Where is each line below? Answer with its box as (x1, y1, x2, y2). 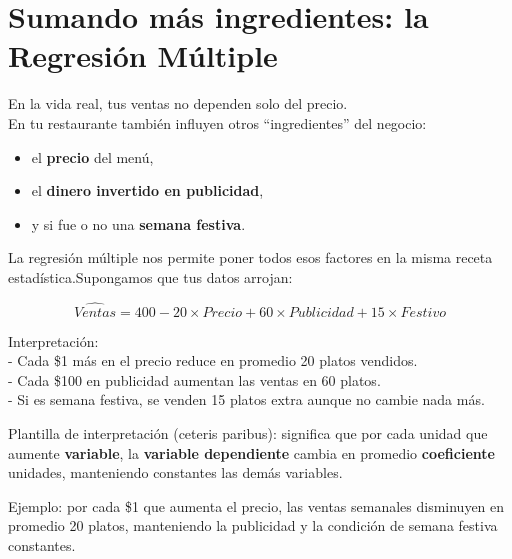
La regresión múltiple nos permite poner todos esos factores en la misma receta (8, 247, 493, 268)
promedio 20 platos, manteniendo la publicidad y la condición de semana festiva (8, 515, 498, 536)
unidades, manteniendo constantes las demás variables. (8, 462, 343, 483)
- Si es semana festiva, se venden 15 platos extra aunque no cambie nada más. (8, 389, 485, 410)
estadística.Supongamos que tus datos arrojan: (8, 266, 293, 287)
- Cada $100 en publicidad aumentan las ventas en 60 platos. (8, 369, 381, 390)
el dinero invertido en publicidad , (31, 180, 264, 201)
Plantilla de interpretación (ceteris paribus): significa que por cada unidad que (8, 423, 488, 444)
